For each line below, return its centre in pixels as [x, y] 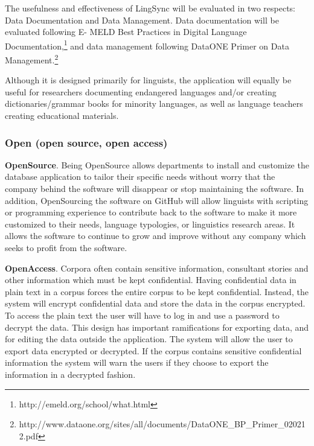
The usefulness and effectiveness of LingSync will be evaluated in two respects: [150, 8]
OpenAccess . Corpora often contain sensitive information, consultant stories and [157, 268]
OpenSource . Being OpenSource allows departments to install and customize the [157, 164]
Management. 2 [32, 59]
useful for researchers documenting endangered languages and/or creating [141, 91]
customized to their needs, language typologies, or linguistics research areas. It [150, 224]
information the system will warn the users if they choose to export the [137, 362]
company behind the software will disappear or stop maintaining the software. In [155, 189]
